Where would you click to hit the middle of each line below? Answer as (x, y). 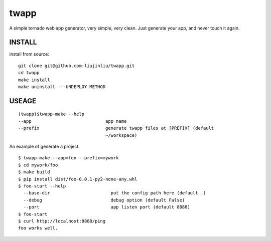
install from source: (29, 54)
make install (34, 80)
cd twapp (29, 73)
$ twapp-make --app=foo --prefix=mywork (69, 158)
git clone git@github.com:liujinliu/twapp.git (77, 66)
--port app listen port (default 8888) (107, 207)
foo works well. (38, 228)
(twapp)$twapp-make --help (51, 114)
